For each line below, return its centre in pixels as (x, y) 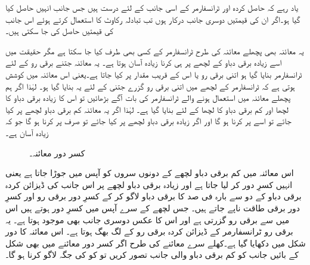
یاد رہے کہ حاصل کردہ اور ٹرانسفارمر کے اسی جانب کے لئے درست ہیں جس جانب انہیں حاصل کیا (152, 7)
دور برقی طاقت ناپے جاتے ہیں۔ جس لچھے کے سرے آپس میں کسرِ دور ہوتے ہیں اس (153, 207)
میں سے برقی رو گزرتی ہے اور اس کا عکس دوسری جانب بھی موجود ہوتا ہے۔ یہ (148, 219)
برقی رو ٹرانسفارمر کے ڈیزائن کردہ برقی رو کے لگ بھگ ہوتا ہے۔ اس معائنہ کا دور (149, 231)
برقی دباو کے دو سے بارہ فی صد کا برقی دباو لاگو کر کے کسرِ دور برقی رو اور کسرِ (154, 196)
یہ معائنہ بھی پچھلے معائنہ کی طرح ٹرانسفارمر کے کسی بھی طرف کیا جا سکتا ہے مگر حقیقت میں (155, 50)
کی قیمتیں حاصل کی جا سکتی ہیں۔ (60, 31)
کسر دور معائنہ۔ (57, 152)
